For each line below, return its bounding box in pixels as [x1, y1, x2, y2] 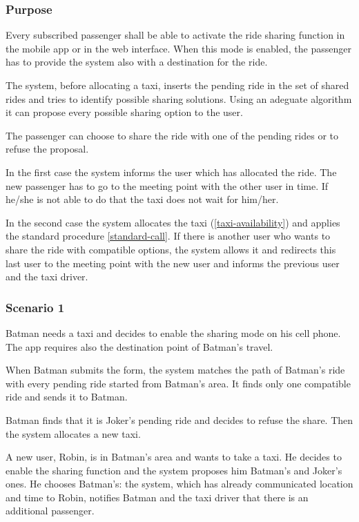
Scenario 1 [6, 298, 65, 316]
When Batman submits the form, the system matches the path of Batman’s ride [6, 362, 345, 377]
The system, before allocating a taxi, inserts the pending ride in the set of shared [6, 78, 349, 92]
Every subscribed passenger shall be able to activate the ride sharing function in [6, 28, 345, 42]
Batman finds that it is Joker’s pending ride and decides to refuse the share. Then [6, 412, 353, 427]
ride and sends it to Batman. [6, 389, 128, 404]
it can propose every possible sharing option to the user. [6, 105, 243, 119]
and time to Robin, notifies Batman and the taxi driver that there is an [6, 490, 309, 504]
